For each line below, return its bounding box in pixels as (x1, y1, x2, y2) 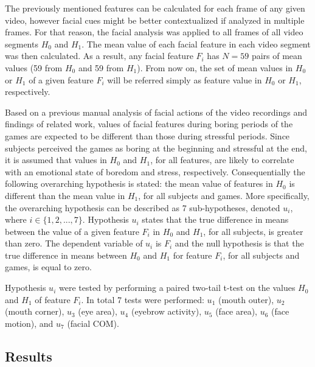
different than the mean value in (5, 189, 125, 201)
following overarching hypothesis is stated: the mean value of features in (5, 177, 273, 190)
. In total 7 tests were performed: (81, 293, 204, 306)
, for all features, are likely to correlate (150, 153, 294, 166)
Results (5, 346, 52, 365)
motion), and (5, 316, 54, 329)
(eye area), (78, 305, 117, 318)
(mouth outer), (218, 293, 274, 306)
